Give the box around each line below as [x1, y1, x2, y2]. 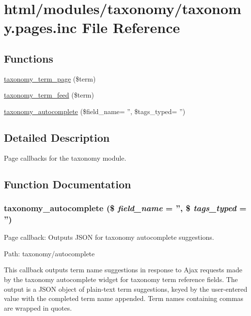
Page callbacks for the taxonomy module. [4, 152, 126, 163]
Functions [4, 50, 53, 66]
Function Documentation [4, 176, 131, 191]
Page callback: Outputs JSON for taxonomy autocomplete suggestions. [4, 232, 214, 242]
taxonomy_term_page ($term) [4, 73, 96, 83]
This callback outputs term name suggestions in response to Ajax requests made [4, 265, 242, 275]
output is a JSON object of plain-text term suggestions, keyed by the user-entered [4, 283, 248, 294]
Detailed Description [4, 130, 110, 145]
